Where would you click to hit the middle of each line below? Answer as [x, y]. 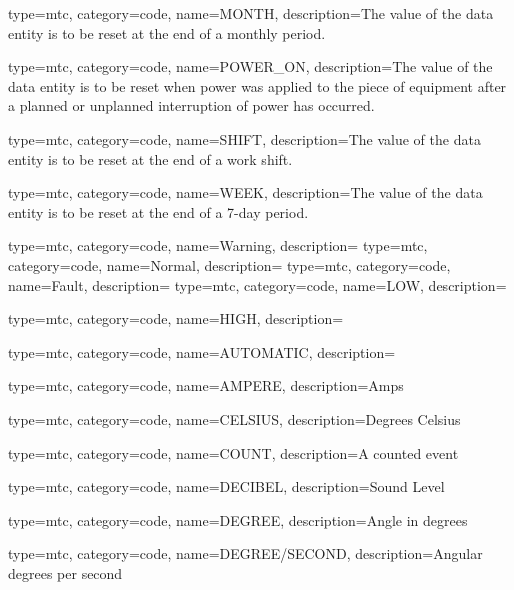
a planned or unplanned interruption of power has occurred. [191, 105]
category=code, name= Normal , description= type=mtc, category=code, [229, 264]
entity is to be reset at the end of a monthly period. [167, 32]
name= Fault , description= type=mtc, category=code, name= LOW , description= [257, 284]
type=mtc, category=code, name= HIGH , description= [176, 318]
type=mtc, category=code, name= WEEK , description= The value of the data [245, 192]
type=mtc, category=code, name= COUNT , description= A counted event [233, 452]
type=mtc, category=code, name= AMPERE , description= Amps [206, 385]
